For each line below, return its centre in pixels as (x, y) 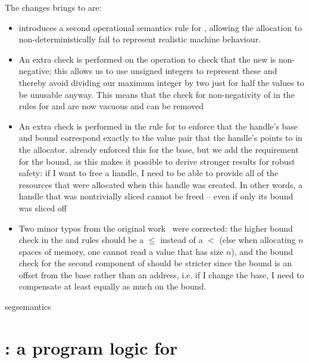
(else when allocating (257, 240)
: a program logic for (91, 347)
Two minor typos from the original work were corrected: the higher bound (156, 228)
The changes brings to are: (53, 7)
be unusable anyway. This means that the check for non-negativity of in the (157, 94)
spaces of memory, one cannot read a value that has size (121, 251)
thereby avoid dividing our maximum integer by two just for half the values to (161, 82)
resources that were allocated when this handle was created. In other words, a (160, 184)
